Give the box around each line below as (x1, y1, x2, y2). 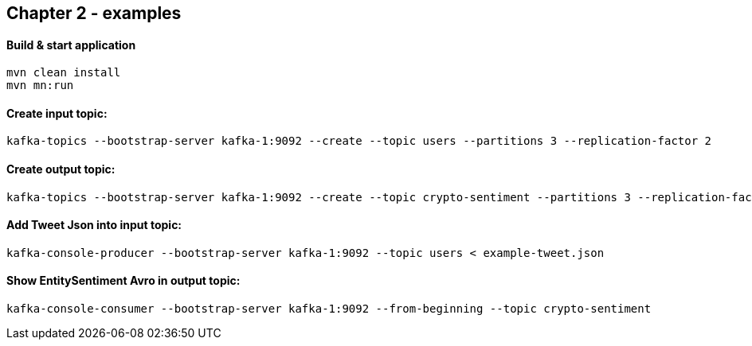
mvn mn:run (6, 79, 74, 92)
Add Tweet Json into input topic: (6, 218, 182, 232)
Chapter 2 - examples (6, 3, 182, 23)
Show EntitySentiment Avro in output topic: (6, 274, 241, 288)
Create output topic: (6, 162, 116, 177)
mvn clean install (6, 66, 121, 80)
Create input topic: (6, 106, 108, 120)
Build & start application (6, 37, 136, 52)
